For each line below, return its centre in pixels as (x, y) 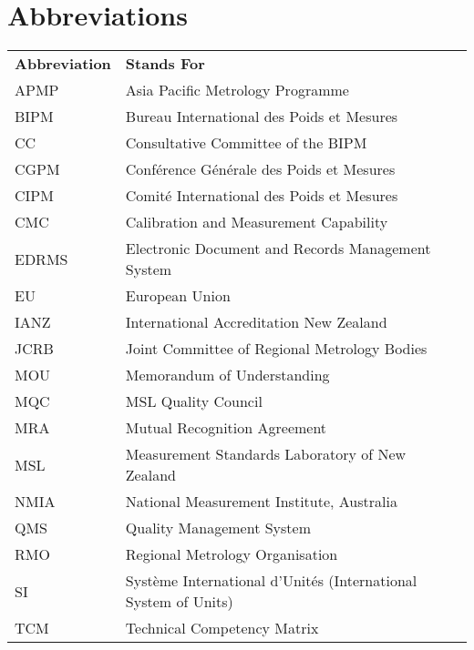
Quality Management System (218, 528)
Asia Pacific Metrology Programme (237, 90)
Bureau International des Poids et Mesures (262, 117)
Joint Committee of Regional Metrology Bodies (276, 349)
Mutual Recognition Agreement (226, 428)
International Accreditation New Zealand (256, 322)
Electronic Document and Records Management (278, 249)
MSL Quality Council (194, 401)
